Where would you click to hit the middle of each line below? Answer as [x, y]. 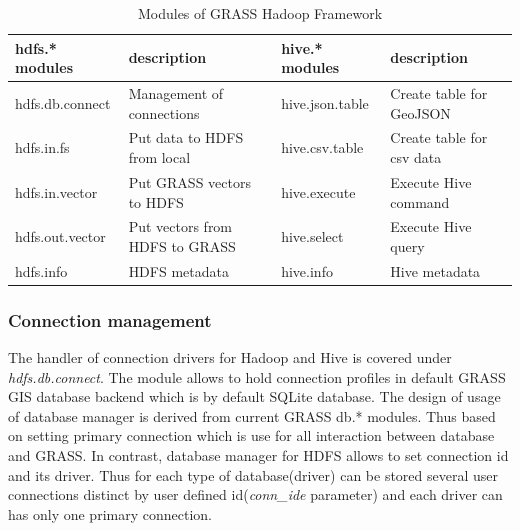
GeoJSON [420, 112]
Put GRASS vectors [189, 181]
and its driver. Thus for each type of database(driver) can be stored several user [253, 474]
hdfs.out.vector [60, 236]
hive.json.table [325, 102]
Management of [176, 93]
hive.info [307, 270]
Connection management [110, 319]
